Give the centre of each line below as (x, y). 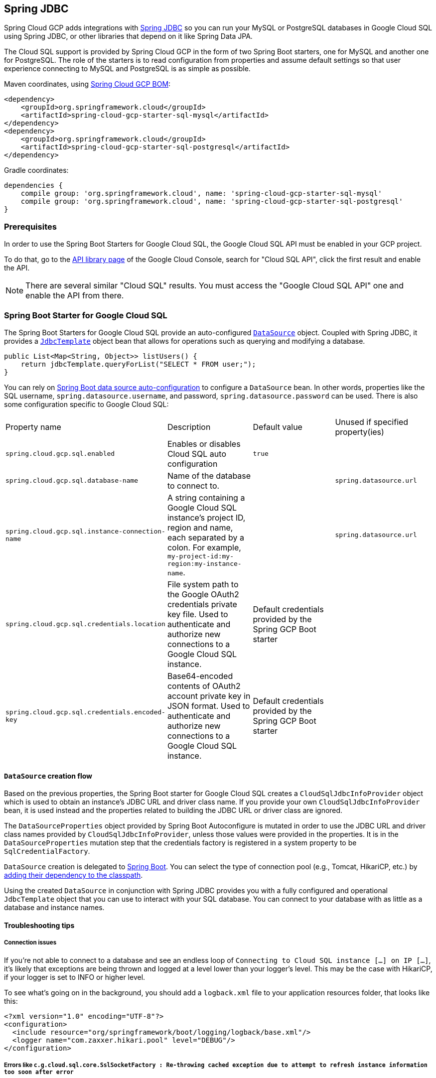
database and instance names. (54, 908)
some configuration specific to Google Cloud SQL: (86, 404)
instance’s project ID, (206, 517)
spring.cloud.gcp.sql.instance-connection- (85, 531)
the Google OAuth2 (203, 594)
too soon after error (39, 1072)
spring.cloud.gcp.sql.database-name (72, 481)
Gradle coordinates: (36, 170)
